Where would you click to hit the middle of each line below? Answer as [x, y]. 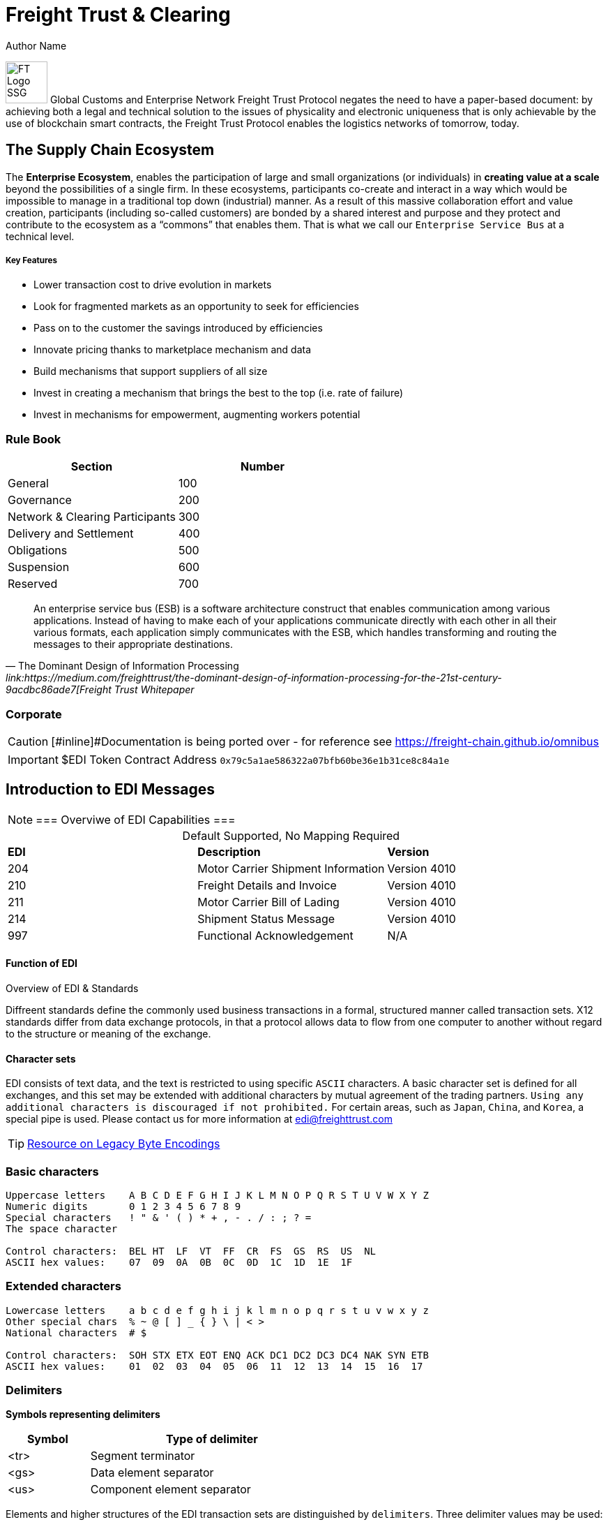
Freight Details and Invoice [267, 885]
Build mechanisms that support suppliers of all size [151, 371]
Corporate [34, 714]
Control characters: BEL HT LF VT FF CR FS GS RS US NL [191, 1251]
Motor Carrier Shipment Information [291, 868]
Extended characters [63, 1286]
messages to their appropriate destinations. [134, 644]
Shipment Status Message [266, 918]
